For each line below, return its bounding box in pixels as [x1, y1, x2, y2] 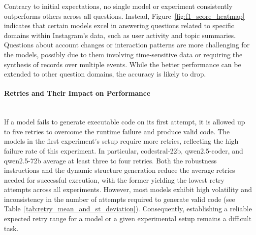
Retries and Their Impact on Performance [4, 88, 151, 98]
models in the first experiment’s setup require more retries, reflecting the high [4, 136, 239, 146]
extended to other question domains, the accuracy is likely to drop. [4, 69, 206, 79]
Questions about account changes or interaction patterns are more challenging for [4, 39, 250, 50]
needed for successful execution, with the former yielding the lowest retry [4, 174, 224, 185]
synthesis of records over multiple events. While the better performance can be [4, 59, 241, 69]
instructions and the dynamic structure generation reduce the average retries [4, 165, 235, 175]
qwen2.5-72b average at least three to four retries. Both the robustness [4, 155, 217, 165]
